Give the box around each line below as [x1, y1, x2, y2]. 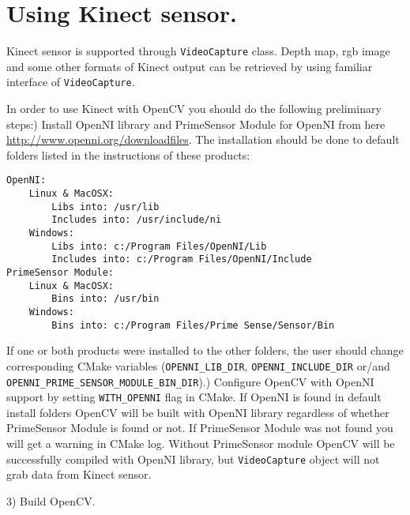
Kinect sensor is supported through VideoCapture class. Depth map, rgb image [6, 43, 390, 59]
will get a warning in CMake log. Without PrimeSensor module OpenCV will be [6, 435, 395, 452]
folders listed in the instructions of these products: [6, 146, 250, 163]
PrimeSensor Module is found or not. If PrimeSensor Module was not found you [6, 419, 393, 436]
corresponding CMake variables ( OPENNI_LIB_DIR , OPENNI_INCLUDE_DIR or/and [6, 357, 390, 374]
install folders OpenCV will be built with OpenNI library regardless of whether [6, 404, 389, 420]
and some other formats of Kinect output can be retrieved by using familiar [6, 58, 373, 74]
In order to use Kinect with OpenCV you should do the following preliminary [6, 100, 382, 117]
